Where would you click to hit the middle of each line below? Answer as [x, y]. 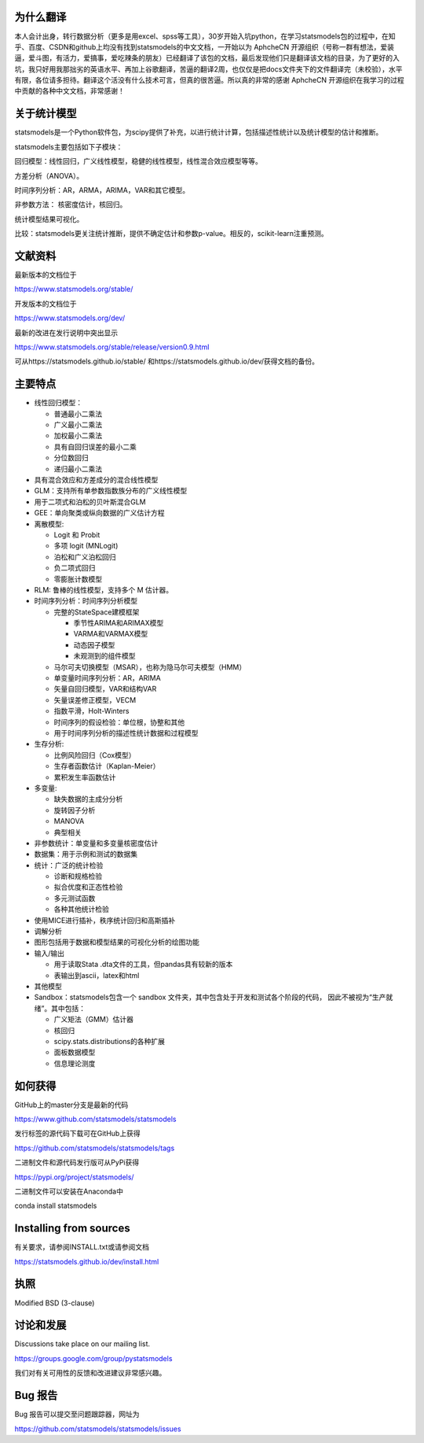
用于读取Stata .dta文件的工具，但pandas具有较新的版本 [143, 965]
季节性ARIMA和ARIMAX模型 [119, 623]
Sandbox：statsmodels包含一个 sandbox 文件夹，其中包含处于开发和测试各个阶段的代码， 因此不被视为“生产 [210, 997]
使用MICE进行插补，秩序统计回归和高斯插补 [105, 920]
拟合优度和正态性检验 [88, 887]
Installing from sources [72, 1229]
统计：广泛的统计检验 [69, 865]
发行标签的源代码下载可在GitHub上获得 [77, 1134]
